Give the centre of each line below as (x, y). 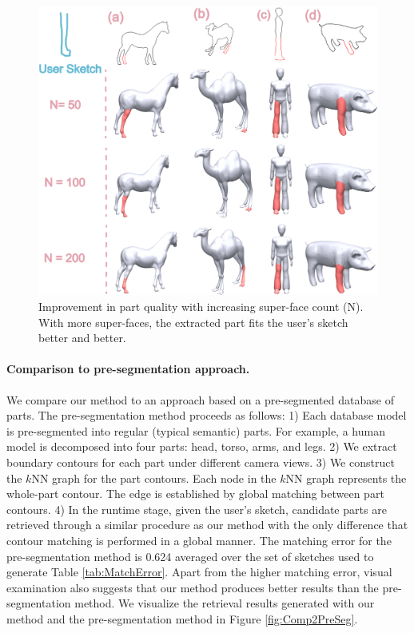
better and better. (82, 338)
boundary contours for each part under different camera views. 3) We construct (201, 462)
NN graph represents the (346, 478)
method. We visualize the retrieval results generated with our (225, 603)
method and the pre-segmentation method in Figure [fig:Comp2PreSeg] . (182, 618)
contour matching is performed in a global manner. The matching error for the (199, 540)
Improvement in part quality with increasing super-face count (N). (201, 307)
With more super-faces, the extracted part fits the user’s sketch (193, 322)
